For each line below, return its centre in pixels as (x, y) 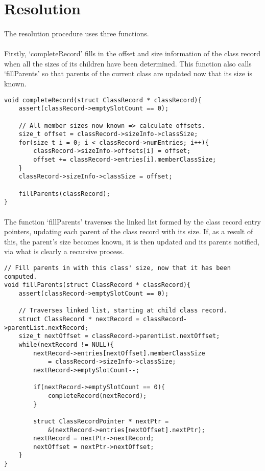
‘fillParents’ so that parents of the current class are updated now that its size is (128, 73)
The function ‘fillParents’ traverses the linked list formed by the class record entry (132, 221)
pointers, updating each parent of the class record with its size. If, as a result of (129, 231)
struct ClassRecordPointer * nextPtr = (101, 421)
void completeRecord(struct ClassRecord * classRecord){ (103, 100)
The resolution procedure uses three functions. (77, 33)
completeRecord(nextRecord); (97, 396)
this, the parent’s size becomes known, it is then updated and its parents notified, (132, 241)
